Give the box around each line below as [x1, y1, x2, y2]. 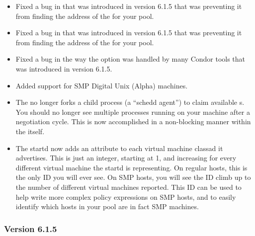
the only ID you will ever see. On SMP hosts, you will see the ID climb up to [15, 172, 251, 182]
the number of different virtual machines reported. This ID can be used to [15, 181, 242, 192]
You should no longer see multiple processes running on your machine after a [15, 106, 250, 117]
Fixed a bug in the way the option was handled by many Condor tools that [15, 54, 246, 64]
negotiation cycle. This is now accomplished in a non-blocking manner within [15, 116, 251, 127]
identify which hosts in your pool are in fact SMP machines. [15, 201, 199, 212]
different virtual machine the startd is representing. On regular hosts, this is [15, 162, 248, 172]
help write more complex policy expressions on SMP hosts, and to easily [15, 191, 236, 202]
